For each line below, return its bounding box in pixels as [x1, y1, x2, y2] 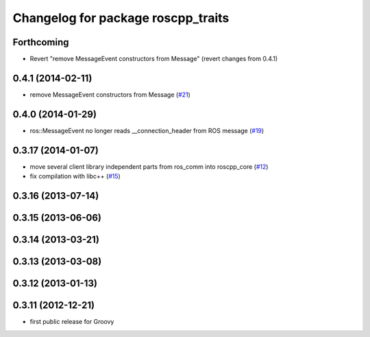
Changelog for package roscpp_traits [12, 10, 230, 25]
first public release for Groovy [29, 318, 114, 326]
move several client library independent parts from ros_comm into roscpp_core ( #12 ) [29, 162, 269, 171]
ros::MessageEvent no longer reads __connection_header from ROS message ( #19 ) [29, 126, 264, 135]
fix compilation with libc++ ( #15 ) [29, 172, 121, 181]
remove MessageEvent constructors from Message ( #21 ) [29, 90, 191, 99]
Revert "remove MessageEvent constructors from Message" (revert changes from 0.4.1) [29, 55, 278, 63]
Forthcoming [12, 36, 69, 48]
